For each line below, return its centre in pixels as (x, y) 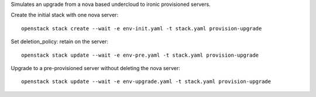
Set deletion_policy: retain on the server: (59, 41)
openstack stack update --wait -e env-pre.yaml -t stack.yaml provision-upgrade (140, 55)
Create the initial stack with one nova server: (65, 15)
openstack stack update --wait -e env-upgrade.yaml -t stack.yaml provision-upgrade (146, 82)
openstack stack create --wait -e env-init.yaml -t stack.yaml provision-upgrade (142, 28)
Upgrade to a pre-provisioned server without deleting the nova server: (96, 68)
